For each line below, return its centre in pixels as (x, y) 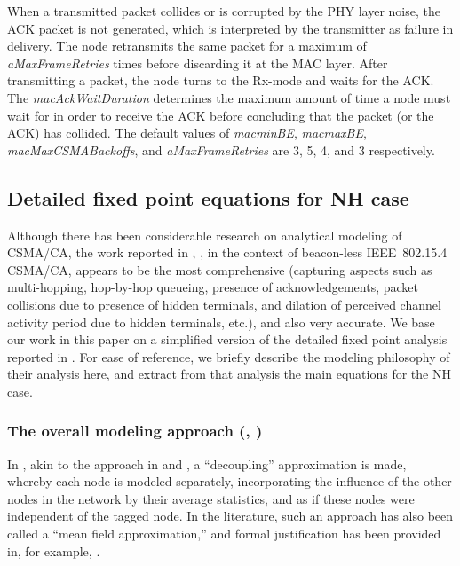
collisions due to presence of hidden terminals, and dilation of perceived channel (224, 304)
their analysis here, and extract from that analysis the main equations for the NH (229, 374)
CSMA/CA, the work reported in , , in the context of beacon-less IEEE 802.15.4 (227, 252)
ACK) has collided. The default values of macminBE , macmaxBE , (187, 133)
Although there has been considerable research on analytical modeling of (205, 235)
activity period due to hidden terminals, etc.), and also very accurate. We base (221, 322)
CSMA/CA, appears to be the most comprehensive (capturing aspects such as (220, 269)
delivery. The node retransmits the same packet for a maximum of (187, 46)
